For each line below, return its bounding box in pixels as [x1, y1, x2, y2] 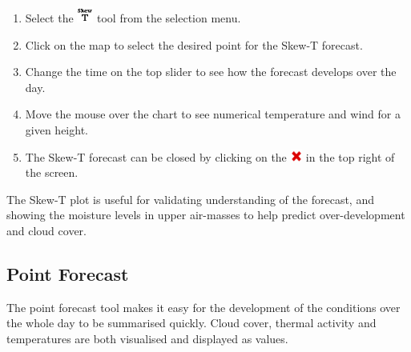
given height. [25, 121, 88, 138]
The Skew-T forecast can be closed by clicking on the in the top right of [25, 148, 395, 165]
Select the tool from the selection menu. [25, 9, 241, 26]
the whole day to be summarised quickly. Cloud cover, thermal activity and [6, 314, 377, 331]
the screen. [25, 164, 79, 181]
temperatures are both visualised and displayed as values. [6, 330, 288, 346]
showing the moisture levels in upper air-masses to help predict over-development [6, 206, 405, 223]
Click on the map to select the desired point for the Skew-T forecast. [25, 36, 363, 53]
